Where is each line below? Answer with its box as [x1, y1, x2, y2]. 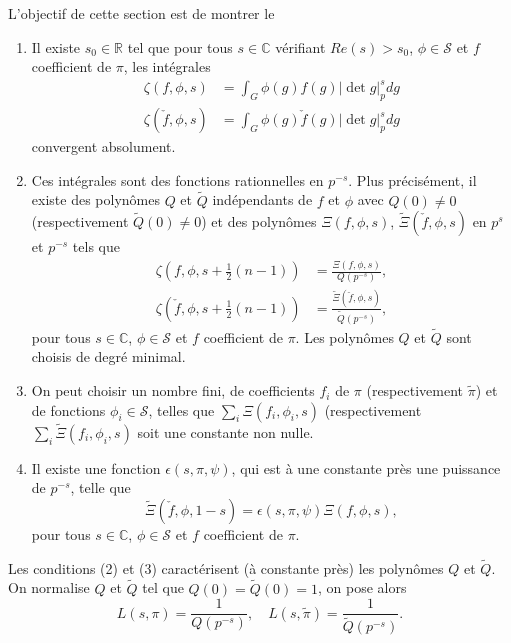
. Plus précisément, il [348, 169, 477, 190]
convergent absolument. [31, 136, 176, 157]
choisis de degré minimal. [31, 346, 186, 367]
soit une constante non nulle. [137, 421, 314, 442]
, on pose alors [317, 577, 407, 598]
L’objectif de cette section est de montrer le [8, 3, 275, 23]
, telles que [148, 399, 215, 420]
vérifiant [275, 36, 326, 57]
